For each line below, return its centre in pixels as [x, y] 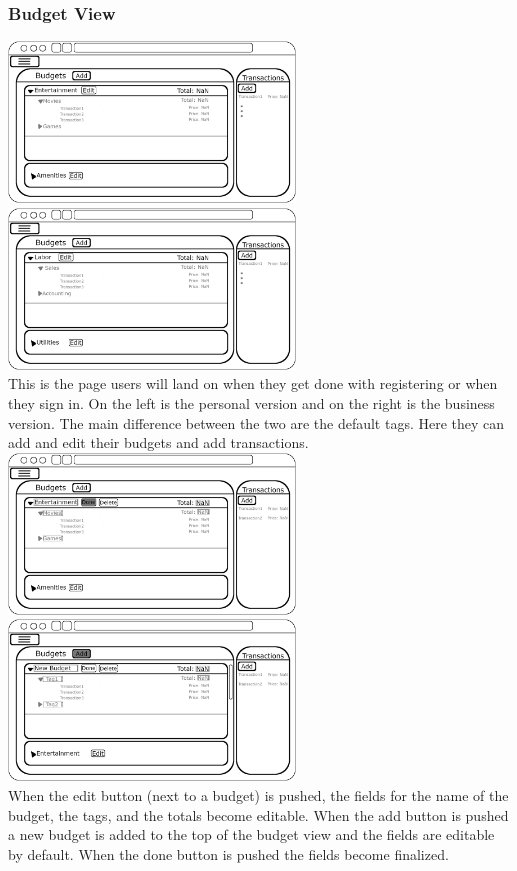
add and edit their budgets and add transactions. [158, 442]
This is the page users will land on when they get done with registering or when [253, 383]
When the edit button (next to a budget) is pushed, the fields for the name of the [258, 794]
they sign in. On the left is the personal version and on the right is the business [251, 403]
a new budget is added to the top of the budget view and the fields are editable [251, 834]
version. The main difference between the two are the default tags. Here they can [256, 422]
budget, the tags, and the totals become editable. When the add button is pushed [258, 814]
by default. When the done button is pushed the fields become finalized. [228, 853]
